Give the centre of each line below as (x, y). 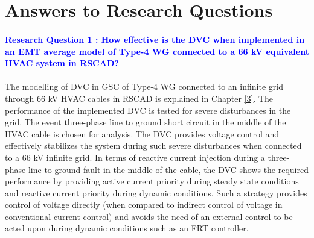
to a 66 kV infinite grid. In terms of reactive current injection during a (135, 157)
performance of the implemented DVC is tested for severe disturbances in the (148, 110)
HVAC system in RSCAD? (62, 63)
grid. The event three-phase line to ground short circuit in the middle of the (146, 122)
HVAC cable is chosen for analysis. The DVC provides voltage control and (142, 133)
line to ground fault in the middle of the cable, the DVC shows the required (168, 169)
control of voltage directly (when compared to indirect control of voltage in (144, 205)
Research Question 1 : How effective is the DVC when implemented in (155, 39)
